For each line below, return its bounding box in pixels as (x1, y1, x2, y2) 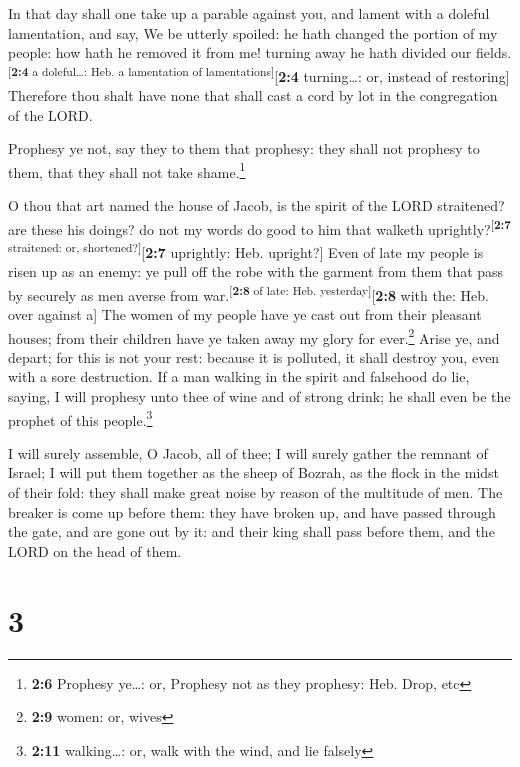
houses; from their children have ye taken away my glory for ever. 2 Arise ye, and (8, 324, 500, 348)
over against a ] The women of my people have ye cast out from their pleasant (8, 304, 482, 324)
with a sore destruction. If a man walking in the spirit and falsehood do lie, (8, 366, 470, 387)
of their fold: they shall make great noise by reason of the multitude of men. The (8, 482, 503, 503)
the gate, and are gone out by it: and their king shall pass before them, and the (8, 521, 495, 542)
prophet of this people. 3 (8, 406, 153, 430)
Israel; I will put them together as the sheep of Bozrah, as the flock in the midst (8, 462, 500, 483)
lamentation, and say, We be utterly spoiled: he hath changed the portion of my (8, 22, 498, 43)
